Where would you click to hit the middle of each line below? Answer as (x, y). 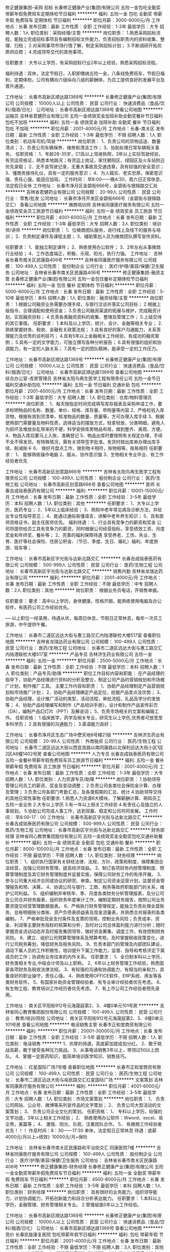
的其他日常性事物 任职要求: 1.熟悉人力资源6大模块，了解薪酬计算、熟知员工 (83, 798)
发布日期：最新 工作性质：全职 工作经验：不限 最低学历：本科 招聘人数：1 (88, 667)
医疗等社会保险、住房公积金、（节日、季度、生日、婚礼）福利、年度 (84, 541)
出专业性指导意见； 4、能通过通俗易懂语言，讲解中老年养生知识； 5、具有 (82, 516)
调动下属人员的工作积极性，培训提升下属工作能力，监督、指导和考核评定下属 (85, 950)
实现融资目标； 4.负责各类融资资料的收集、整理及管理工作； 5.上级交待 (88, 317)
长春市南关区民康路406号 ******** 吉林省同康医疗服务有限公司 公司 (81, 260)
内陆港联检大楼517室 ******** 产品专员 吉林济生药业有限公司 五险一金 (79, 654)
